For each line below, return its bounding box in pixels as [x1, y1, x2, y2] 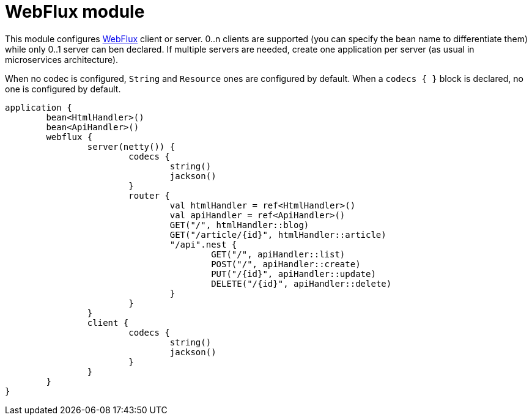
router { [128, 190, 170, 201]
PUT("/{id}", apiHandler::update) [211, 268, 376, 279]
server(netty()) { [87, 141, 175, 152]
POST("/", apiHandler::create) [211, 259, 361, 269]
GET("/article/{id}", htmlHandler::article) [169, 229, 386, 240]
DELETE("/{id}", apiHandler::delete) [211, 278, 392, 289]
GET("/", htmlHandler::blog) [169, 219, 309, 230]
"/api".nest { [169, 239, 237, 249]
